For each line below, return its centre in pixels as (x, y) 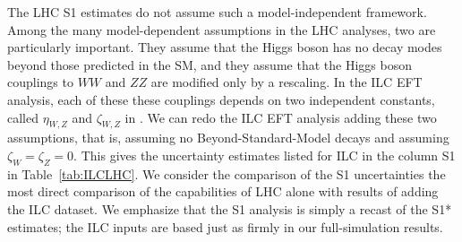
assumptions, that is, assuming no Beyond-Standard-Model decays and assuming (228, 138)
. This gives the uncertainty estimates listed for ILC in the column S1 (265, 155)
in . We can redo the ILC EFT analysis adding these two (281, 117)
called (23, 117)
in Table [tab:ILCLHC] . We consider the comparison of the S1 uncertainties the (227, 173)
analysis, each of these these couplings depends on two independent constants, (221, 99)
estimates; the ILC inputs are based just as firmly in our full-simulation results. (225, 226)
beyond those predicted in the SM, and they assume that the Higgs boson (210, 64)
